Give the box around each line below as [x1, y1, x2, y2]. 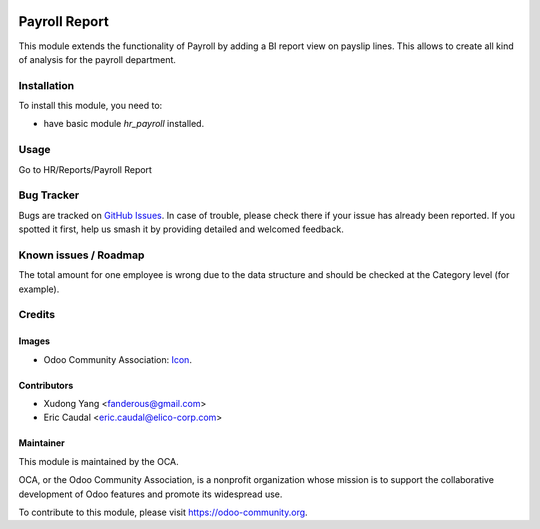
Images [18, 335, 50, 347]
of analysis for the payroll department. [18, 53, 177, 65]
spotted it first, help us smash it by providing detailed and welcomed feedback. [18, 223, 344, 235]
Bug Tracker [18, 188, 80, 202]
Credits [18, 308, 55, 322]
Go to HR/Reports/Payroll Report [18, 163, 152, 175]
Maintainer [18, 437, 65, 449]
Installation [18, 78, 75, 92]
